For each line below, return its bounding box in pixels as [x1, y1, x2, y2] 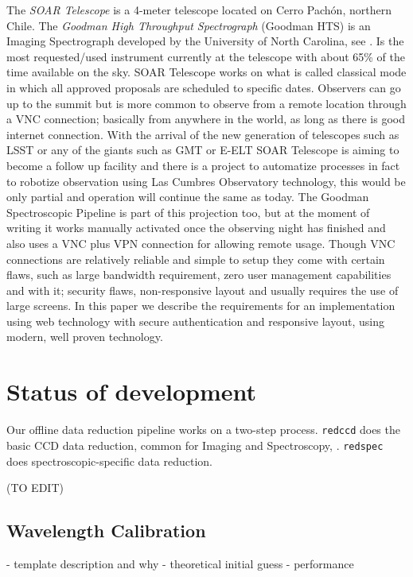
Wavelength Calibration [6, 518, 206, 543]
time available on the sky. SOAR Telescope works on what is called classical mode [6, 64, 407, 80]
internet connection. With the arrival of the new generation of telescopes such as [6, 126, 399, 142]
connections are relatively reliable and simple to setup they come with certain [6, 250, 385, 267]
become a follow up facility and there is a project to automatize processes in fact [6, 157, 400, 173]
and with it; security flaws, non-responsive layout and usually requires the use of [6, 281, 399, 298]
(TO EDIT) [6, 479, 64, 496]
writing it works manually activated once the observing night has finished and [6, 219, 386, 236]
